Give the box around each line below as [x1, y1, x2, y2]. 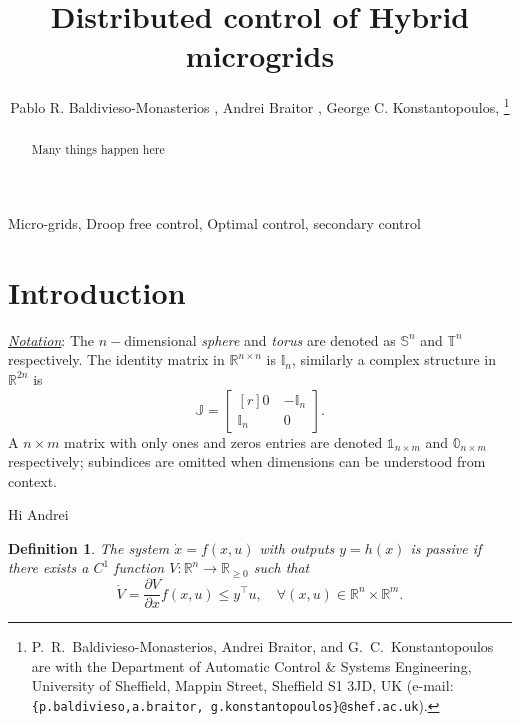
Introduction [8, 271, 186, 312]
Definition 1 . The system [8, 537, 170, 558]
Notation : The [8, 329, 94, 350]
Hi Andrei [8, 504, 69, 525]
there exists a [8, 557, 89, 578]
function [114, 557, 165, 578]
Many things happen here [31, 141, 165, 158]
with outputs [259, 537, 335, 558]
